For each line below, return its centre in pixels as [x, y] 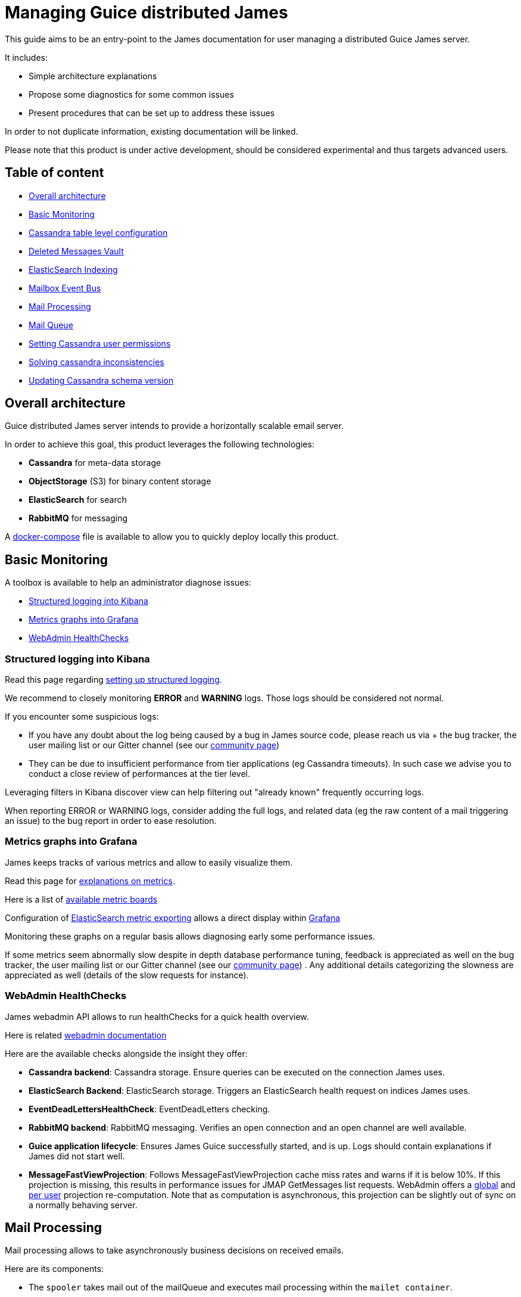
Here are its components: [54, 1269]
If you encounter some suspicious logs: [82, 717]
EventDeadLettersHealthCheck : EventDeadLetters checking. [149, 1109]
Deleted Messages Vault [76, 251]
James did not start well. [77, 1156]
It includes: [26, 57]
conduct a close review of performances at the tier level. [140, 774]
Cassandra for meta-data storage [95, 463]
